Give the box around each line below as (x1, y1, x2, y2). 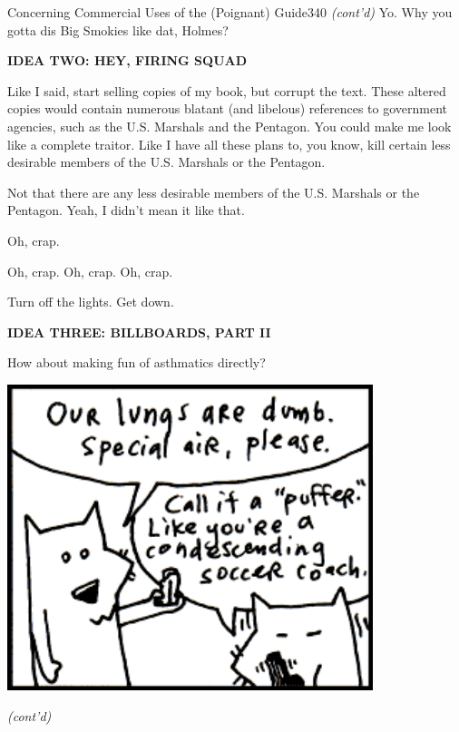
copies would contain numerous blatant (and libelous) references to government (7, 99, 448, 118)
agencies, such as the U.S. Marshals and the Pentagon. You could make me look (7, 116, 452, 135)
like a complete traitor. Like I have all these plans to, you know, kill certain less (7, 134, 451, 153)
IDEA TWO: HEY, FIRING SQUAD (7, 51, 248, 70)
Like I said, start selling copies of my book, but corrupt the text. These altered (7, 81, 446, 100)
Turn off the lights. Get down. (7, 292, 174, 311)
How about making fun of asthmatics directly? (7, 353, 266, 372)
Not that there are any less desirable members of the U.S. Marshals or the (7, 182, 420, 201)
